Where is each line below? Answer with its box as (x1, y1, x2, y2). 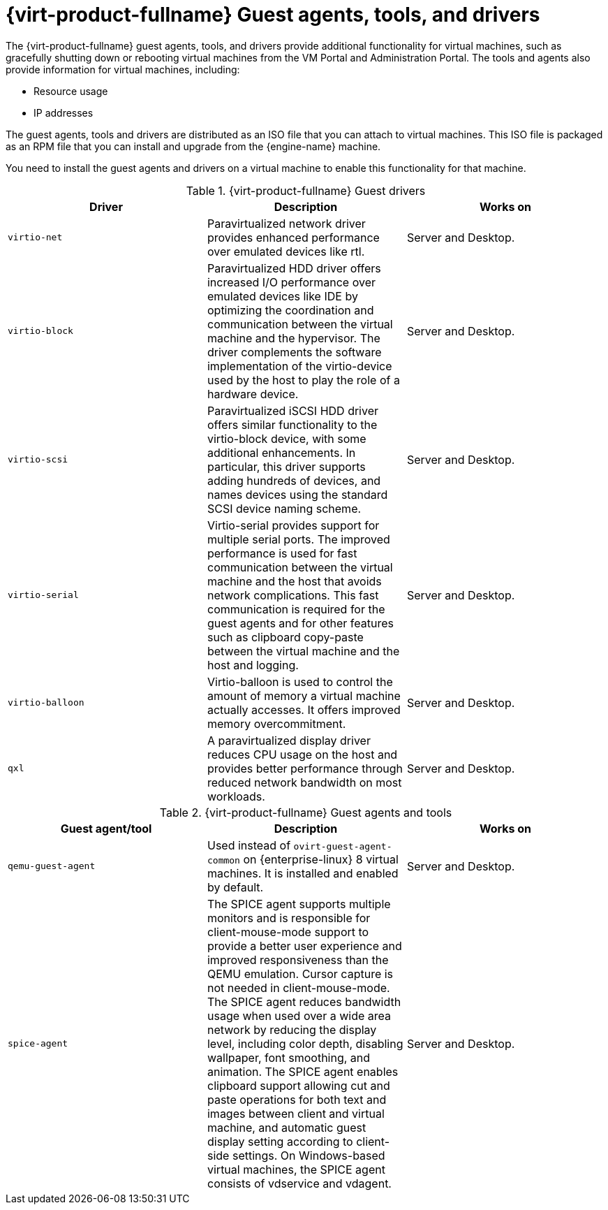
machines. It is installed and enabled (207, 866, 399, 880)
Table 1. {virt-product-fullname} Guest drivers (186, 183, 426, 198)
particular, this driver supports (207, 459, 366, 474)
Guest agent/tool (60, 821, 152, 836)
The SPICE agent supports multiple (207, 896, 391, 911)
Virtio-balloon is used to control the (207, 674, 393, 689)
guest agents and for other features (207, 615, 394, 630)
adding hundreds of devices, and (207, 473, 381, 488)
